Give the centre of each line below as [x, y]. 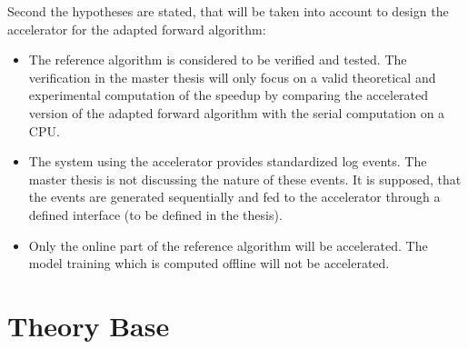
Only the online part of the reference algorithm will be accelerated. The [228, 245]
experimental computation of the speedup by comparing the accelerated [229, 95]
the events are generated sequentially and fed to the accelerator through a [234, 197]
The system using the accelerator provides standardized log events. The [228, 161]
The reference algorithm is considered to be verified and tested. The [218, 60]
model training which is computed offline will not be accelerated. [209, 263]
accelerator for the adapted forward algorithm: [137, 29]
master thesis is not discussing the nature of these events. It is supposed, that [245, 179]
